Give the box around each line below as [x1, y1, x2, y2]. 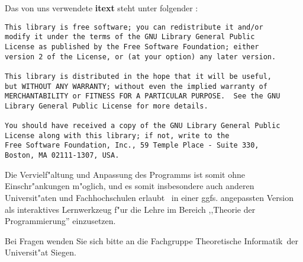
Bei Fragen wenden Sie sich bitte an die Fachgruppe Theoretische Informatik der [5, 234, 298, 247]
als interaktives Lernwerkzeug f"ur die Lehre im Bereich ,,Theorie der [5, 203, 256, 215]
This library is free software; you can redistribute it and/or [5, 23, 263, 31]
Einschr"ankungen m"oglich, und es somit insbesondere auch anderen [5, 180, 254, 192]
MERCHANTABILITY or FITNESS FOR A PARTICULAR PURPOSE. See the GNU [5, 92, 281, 101]
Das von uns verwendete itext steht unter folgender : [5, 2, 198, 14]
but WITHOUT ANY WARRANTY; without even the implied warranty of [5, 82, 267, 91]
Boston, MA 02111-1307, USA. [5, 151, 120, 160]
